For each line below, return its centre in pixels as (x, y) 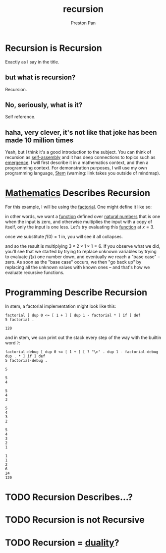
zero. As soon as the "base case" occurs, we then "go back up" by (73, 262)
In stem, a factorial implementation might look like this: (61, 306)
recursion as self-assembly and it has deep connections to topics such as (80, 158)
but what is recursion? (40, 78)
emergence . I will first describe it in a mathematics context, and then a (77, 163)
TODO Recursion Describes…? (69, 497)
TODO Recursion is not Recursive (75, 520)
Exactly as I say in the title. (32, 62)
